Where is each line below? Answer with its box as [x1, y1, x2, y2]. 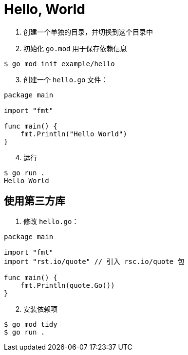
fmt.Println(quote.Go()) [20, 281, 115, 289]
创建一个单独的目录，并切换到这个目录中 [23, 27, 153, 36]
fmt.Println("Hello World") [20, 130, 127, 138]
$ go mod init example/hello [4, 59, 115, 68]
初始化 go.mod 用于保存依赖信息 [23, 44, 127, 53]
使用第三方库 [4, 195, 65, 207]
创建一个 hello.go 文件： [23, 75, 108, 84]
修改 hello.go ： [23, 217, 79, 225]
